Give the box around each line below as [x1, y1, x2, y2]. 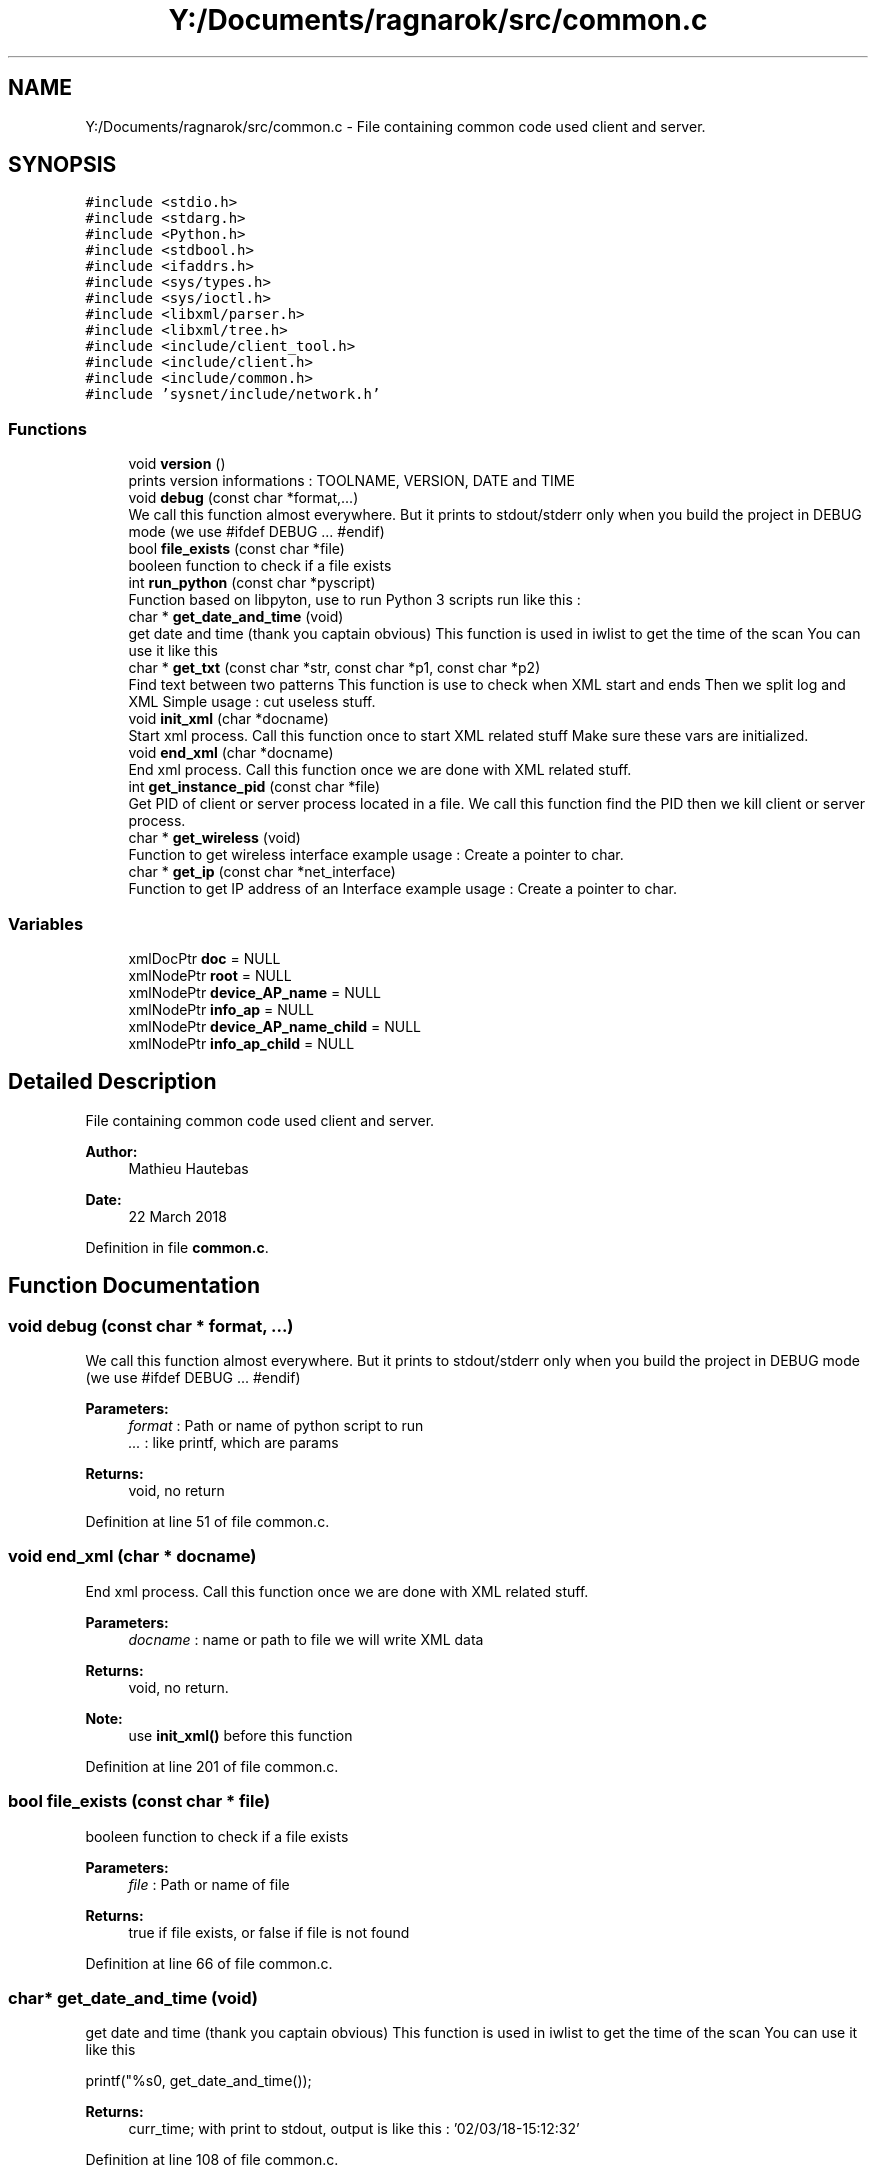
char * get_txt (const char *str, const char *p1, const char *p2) [128, 659, 541, 677]
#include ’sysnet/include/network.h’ [85, 386, 381, 403]
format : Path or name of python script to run [128, 1417, 424, 1434]
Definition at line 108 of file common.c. [85, 2151, 339, 2169]
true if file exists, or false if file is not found [128, 1923, 410, 1941]
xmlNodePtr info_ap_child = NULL [128, 1034, 355, 1052]
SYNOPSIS [8, 152, 117, 178]
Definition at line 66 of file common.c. [85, 1954, 333, 1972]
